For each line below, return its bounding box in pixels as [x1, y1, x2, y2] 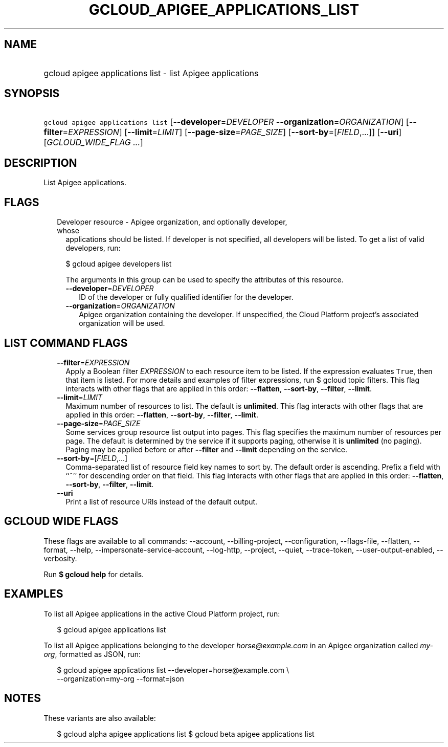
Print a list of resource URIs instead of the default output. [65, 497, 258, 506]
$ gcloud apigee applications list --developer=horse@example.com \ [57, 665, 289, 674]
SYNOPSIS [4, 87, 60, 100]
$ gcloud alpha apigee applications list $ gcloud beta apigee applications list [57, 729, 315, 738]
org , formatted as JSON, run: [43, 649, 141, 658]
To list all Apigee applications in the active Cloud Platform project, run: [43, 609, 280, 618]
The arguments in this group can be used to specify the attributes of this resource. [65, 275, 344, 284]
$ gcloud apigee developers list [65, 259, 172, 269]
